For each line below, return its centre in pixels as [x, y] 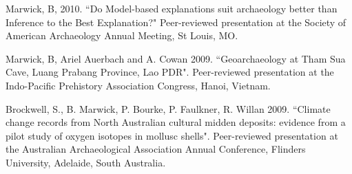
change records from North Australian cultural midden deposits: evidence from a [176, 122]
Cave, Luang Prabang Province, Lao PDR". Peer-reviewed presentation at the [170, 72]
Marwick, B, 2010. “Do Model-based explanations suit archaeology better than [172, 8]
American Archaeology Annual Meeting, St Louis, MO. [122, 35]
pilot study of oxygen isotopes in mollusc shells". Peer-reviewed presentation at [172, 135]
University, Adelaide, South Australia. [86, 162]
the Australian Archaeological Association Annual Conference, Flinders [156, 149]
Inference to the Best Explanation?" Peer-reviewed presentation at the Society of [176, 22]
